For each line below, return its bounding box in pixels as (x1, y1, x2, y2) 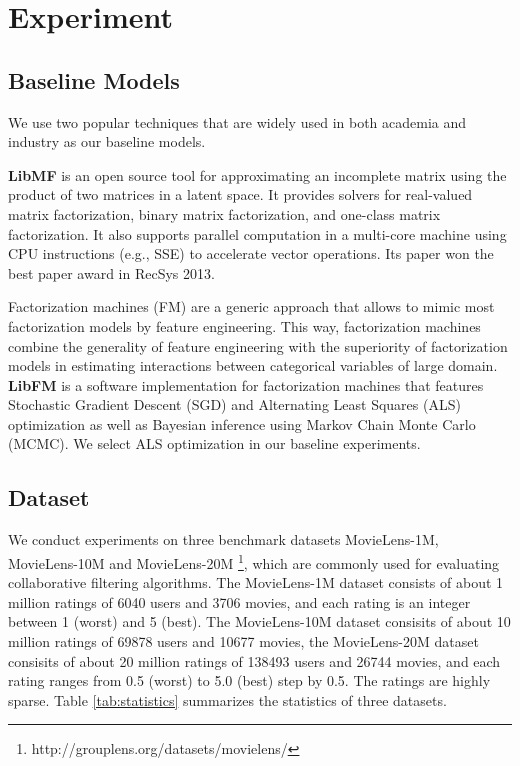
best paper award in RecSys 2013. (8, 262, 215, 283)
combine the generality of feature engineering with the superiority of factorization (8, 335, 508, 356)
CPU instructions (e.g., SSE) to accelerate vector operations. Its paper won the (8, 243, 494, 264)
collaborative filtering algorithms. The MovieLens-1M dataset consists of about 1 (8, 572, 504, 593)
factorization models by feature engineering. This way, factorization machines (8, 315, 481, 336)
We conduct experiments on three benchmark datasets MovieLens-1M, (8, 529, 439, 550)
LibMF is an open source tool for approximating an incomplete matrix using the (8, 164, 507, 185)
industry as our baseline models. (8, 131, 206, 152)
